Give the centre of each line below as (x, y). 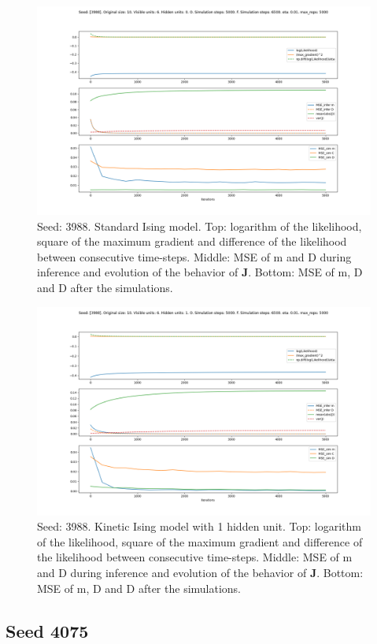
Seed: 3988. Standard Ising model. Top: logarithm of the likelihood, (200, 226)
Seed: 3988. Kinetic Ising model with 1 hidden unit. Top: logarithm (199, 526)
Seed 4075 (47, 630)
